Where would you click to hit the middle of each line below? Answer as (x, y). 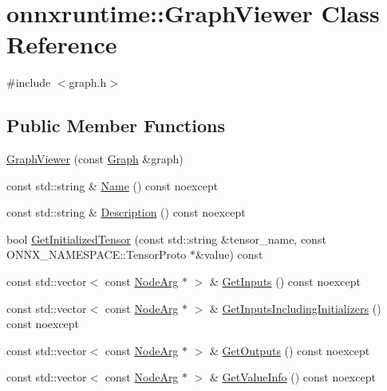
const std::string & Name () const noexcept (113, 185)
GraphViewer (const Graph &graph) (95, 159)
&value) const (229, 254)
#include (29, 82)
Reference (62, 44)
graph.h (88, 82)
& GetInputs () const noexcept (285, 282)
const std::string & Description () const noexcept (126, 212)
